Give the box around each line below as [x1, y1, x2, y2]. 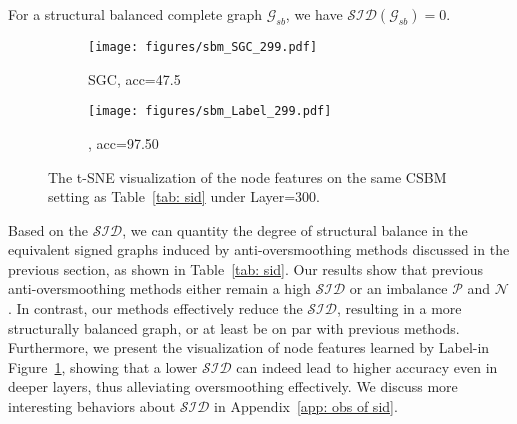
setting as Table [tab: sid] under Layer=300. [48, 186, 320, 207]
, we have [285, 4, 343, 24]
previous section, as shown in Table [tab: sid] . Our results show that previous [8, 258, 483, 279]
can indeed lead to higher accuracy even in [236, 356, 498, 377]
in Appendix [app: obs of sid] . [214, 396, 398, 417]
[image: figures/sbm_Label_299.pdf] [88, 104, 332, 119]
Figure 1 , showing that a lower [8, 356, 198, 377]
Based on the [8, 219, 88, 240]
